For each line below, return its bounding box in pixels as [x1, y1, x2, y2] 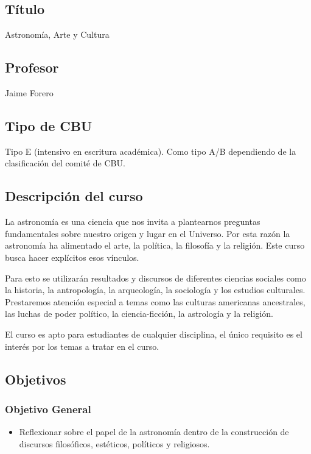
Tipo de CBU [5, 116, 93, 135]
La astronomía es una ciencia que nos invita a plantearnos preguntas [5, 215, 260, 228]
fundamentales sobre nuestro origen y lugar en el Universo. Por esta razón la [5, 227, 290, 239]
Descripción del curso [5, 186, 143, 205]
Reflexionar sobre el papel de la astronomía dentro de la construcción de [19, 425, 289, 438]
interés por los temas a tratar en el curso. [5, 339, 159, 352]
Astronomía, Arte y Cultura [5, 28, 110, 41]
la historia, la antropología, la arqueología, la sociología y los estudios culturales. [5, 283, 306, 296]
